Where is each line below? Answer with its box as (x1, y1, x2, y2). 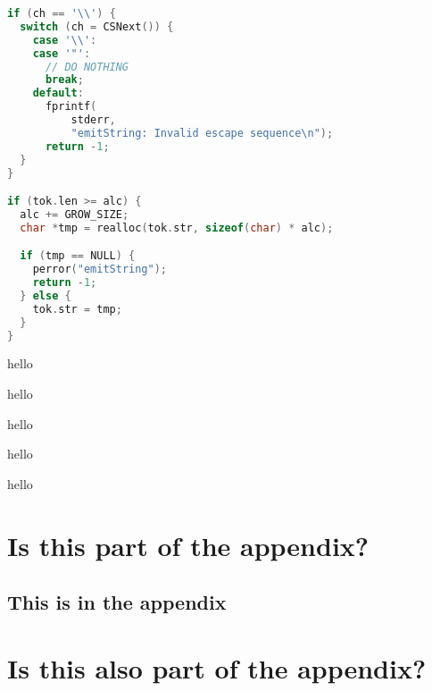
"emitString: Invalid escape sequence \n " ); (71, 126, 334, 139)
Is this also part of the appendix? (7, 649, 427, 686)
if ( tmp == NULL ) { (20, 249, 136, 263)
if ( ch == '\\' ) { (7, 7, 116, 20)
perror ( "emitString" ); (32, 263, 167, 276)
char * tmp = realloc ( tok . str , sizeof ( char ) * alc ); (20, 221, 334, 234)
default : (32, 87, 84, 100)
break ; (45, 73, 84, 87)
